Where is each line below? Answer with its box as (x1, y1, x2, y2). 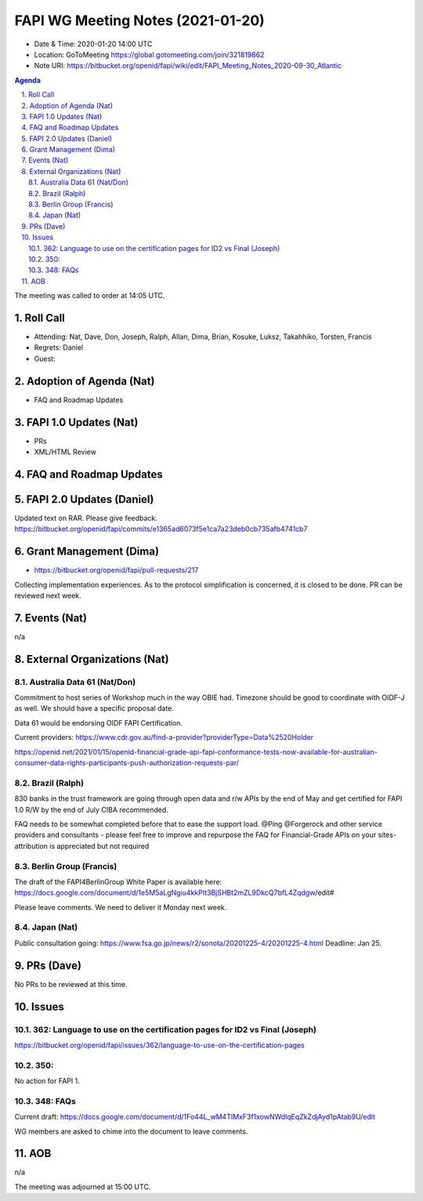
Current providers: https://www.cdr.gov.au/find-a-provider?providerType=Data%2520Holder (14, 733, 314, 742)
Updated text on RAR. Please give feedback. (14, 513, 158, 522)
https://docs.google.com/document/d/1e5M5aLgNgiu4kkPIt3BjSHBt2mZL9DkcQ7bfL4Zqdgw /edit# (14, 888, 334, 897)
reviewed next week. (14, 591, 81, 600)
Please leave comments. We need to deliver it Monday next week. (14, 902, 227, 912)
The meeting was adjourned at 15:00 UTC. (14, 1181, 151, 1192)
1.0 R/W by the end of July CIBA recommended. (14, 805, 168, 814)
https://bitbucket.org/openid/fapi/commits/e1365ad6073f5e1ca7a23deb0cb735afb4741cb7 (14, 524, 308, 533)
